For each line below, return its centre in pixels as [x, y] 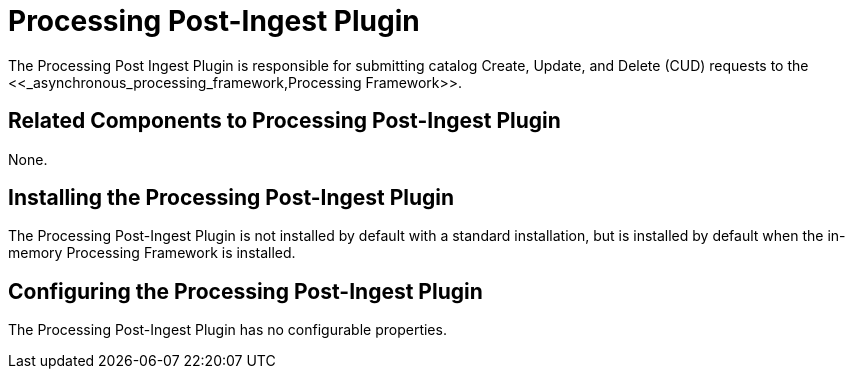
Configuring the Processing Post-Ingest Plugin [245, 291]
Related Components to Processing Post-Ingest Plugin [284, 121]
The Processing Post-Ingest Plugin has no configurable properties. [227, 330]
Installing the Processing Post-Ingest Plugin [231, 198]
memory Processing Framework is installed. [152, 253]
